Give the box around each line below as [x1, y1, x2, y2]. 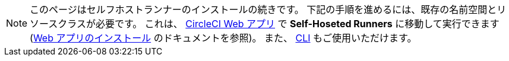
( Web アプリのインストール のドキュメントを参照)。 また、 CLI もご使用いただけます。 [30, 32, 417, 44]
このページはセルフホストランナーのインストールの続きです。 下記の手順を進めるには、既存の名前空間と [30, 4, 497, 15]
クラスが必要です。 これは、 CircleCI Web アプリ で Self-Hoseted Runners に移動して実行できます [58, 18, 499, 30]
